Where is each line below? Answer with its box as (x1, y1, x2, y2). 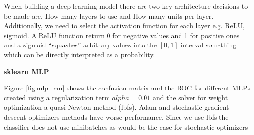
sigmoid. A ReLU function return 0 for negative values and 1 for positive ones (4, 30, 240, 40)
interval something (181, 40, 237, 50)
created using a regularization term (4, 92, 110, 102)
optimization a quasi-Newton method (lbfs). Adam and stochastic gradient (4, 102, 229, 112)
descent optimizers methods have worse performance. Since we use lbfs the (4, 111, 229, 122)
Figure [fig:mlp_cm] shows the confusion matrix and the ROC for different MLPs (4, 83, 251, 93)
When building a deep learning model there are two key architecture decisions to (4, 1, 248, 11)
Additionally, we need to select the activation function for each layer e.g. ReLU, (4, 20, 245, 31)
